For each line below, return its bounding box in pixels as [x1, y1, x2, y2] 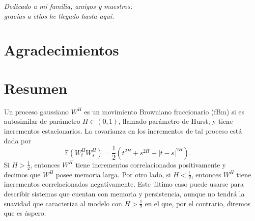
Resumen [4, 78, 67, 98]
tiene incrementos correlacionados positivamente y [75, 159, 226, 169]
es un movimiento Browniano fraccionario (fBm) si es [84, 106, 245, 116]
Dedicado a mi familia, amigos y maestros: [4, 1, 133, 11]
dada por [4, 135, 31, 145]
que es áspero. [4, 208, 46, 218]
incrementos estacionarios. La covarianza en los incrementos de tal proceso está [4, 126, 242, 136]
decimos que [4, 169, 41, 179]
